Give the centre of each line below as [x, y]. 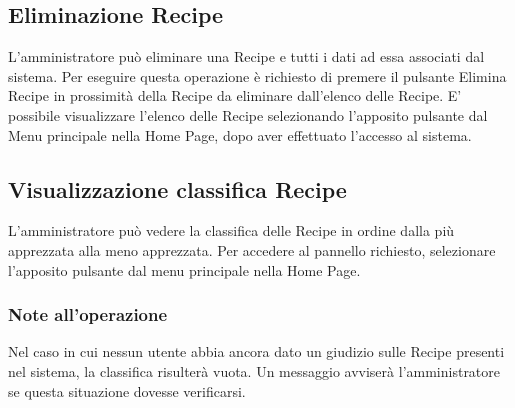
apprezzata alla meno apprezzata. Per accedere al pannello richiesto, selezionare [252, 249]
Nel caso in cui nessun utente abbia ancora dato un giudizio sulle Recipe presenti [256, 351]
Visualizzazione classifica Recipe [177, 188]
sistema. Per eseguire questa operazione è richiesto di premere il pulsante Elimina [257, 75]
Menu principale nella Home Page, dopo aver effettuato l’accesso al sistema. [240, 134]
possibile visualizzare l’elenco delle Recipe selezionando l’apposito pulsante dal [248, 114]
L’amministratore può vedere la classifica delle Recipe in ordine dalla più [231, 230]
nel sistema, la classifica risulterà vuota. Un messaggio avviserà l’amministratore [254, 370]
